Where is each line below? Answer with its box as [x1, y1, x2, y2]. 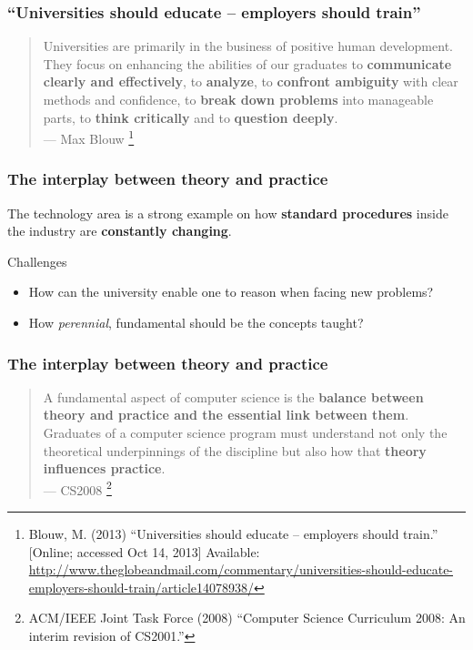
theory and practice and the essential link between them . [43, 405, 409, 424]
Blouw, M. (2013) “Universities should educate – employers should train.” [28, 524, 438, 543]
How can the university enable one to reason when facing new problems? [28, 282, 434, 301]
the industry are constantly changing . [7, 221, 232, 240]
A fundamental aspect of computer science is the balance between [43, 387, 424, 406]
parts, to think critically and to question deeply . [43, 107, 338, 127]
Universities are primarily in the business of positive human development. [43, 36, 453, 56]
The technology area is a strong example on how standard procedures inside [7, 203, 448, 222]
